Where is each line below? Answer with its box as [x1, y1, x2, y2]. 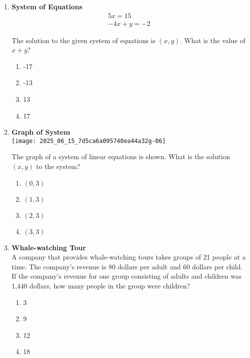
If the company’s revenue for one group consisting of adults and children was [11, 271, 242, 281]
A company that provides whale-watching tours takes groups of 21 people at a [11, 252, 246, 262]
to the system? [36, 161, 80, 171]
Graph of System [11, 127, 70, 137]
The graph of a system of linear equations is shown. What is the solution [11, 151, 230, 162]
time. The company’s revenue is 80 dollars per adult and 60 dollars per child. [11, 261, 243, 271]
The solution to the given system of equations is [11, 35, 156, 45]
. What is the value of [180, 35, 246, 45]
